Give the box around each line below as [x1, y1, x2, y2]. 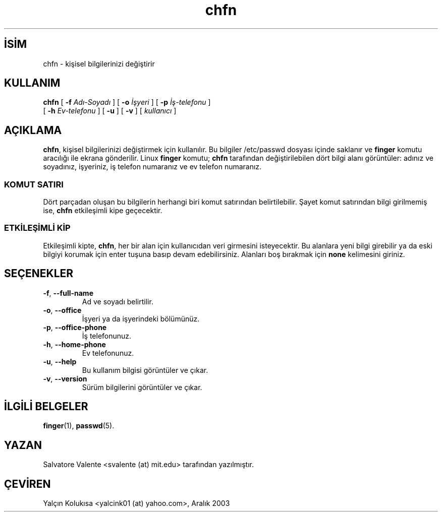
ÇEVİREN [4, 477, 51, 490]
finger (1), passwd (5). [43, 421, 115, 430]
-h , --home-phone [43, 340, 106, 349]
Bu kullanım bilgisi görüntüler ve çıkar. [82, 365, 208, 374]
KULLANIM [4, 77, 61, 90]
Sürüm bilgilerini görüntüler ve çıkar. [82, 382, 202, 392]
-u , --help [43, 357, 77, 366]
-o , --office [43, 305, 82, 314]
